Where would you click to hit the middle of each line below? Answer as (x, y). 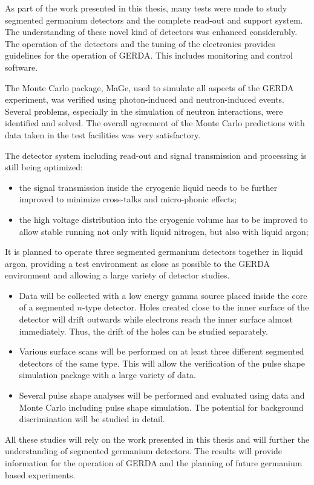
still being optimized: (44, 167)
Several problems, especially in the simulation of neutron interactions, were (144, 111)
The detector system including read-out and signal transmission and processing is (156, 155)
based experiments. (40, 474)
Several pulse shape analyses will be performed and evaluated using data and (162, 395)
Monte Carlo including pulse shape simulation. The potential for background (161, 407)
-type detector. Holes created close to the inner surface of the (195, 307)
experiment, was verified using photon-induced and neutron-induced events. (145, 99)
